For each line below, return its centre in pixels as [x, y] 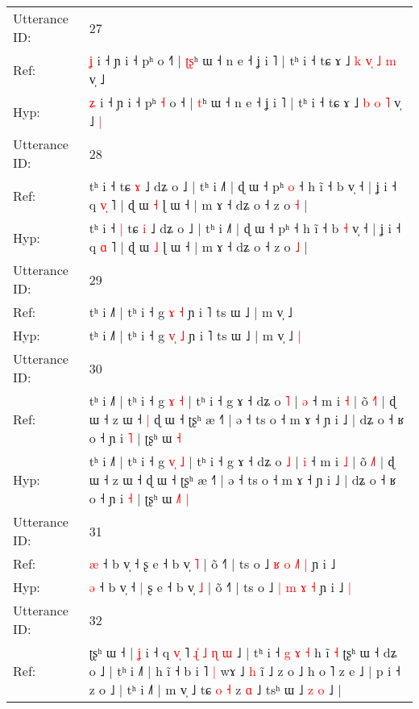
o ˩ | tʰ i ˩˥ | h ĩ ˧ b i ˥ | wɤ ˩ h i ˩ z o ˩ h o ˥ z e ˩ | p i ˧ [245, 671]
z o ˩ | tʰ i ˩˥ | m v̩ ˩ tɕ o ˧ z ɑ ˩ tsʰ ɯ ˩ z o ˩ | [215, 689]
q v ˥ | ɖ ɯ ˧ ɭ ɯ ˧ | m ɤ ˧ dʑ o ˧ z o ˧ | [198, 204]
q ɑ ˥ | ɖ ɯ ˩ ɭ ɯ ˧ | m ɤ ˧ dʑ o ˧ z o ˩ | [198, 246]
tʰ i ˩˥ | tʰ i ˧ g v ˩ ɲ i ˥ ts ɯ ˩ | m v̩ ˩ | [195, 335]
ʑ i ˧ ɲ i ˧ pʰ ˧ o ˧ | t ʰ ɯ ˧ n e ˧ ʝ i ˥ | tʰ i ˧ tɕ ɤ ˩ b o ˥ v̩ [245, 102]
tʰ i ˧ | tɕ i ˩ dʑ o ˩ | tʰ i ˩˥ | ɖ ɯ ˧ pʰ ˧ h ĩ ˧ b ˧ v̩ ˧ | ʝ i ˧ [245, 228]
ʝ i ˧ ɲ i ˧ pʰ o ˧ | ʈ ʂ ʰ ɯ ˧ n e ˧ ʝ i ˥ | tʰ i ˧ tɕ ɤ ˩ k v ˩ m [243, 60]
